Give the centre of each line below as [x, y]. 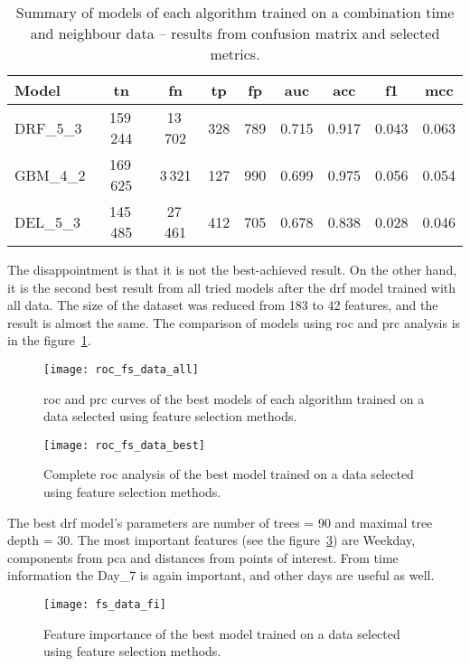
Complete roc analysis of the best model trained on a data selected [229, 474]
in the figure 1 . [49, 340]
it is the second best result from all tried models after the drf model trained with [232, 287]
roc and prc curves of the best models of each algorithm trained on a [234, 398]
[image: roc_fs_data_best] [124, 445]
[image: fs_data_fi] [105, 605]
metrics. [235, 54]
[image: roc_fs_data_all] [121, 369]
